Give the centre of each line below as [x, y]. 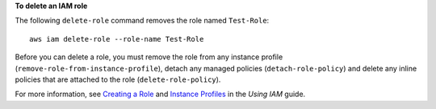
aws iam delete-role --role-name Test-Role [117, 39]
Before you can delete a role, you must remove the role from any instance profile [149, 57]
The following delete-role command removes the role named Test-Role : [142, 21]
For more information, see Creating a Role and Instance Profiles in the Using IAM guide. [160, 94]
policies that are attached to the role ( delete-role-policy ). [118, 79]
